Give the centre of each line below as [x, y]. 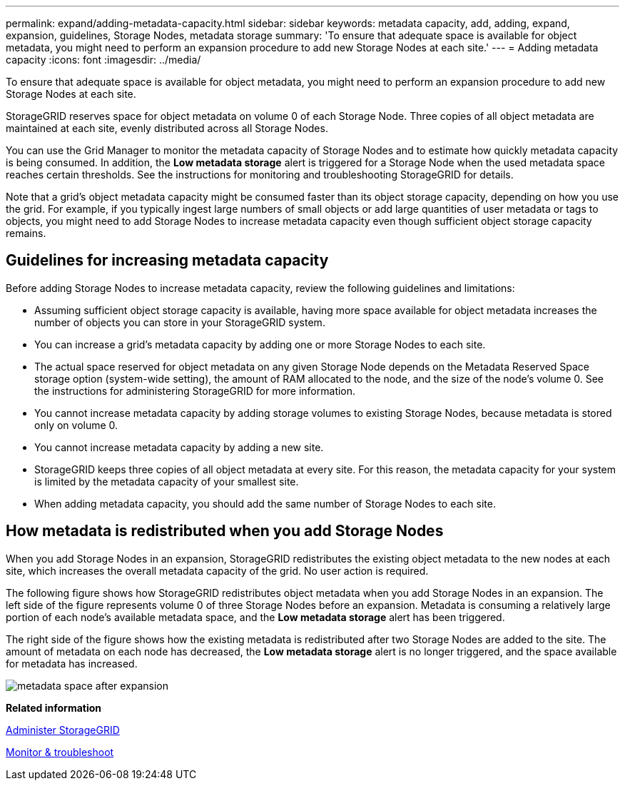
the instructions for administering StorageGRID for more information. [195, 391]
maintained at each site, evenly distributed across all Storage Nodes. [167, 128]
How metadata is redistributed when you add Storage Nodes [225, 531]
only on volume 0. [76, 425]
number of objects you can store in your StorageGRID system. [180, 322]
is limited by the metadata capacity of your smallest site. [167, 481]
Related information [54, 707]
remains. [26, 233]
